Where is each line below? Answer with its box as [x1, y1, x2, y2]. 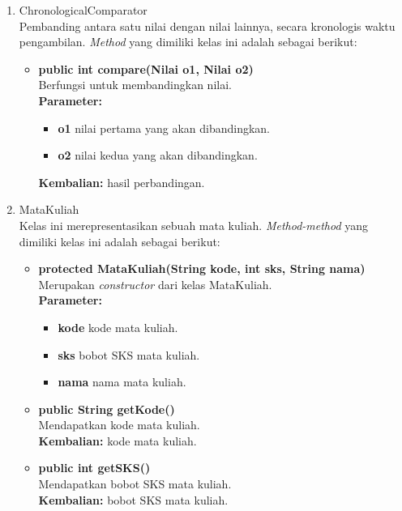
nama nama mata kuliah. [58, 373, 186, 390]
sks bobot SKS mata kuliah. [58, 346, 200, 363]
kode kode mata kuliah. [58, 318, 178, 335]
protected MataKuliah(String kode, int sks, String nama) [38, 260, 366, 277]
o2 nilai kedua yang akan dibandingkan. [58, 147, 258, 164]
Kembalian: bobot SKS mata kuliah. [38, 491, 229, 508]
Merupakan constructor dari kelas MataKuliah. [38, 275, 272, 292]
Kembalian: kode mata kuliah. [38, 432, 197, 449]
